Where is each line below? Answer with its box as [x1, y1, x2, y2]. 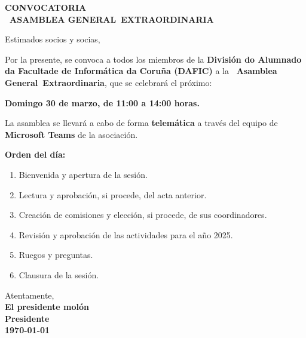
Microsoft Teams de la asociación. [5, 128, 138, 140]
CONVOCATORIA [5, 1, 87, 13]
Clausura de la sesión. [19, 268, 99, 281]
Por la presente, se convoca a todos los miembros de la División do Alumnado [5, 53, 302, 65]
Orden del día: [5, 148, 66, 161]
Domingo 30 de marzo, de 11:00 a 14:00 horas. [5, 96, 200, 109]
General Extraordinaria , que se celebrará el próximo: [5, 76, 212, 88]
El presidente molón [5, 300, 89, 313]
